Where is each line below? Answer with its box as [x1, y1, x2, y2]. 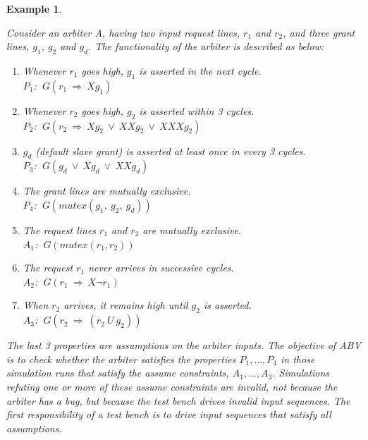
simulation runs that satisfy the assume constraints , [6, 365, 229, 380]
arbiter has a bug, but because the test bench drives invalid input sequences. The [6, 393, 350, 408]
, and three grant [283, 25, 355, 39]
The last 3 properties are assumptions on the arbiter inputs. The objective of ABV [6, 338, 361, 353]
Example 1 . [6, 1, 62, 16]
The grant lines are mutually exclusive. [23, 183, 191, 198]
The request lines [23, 222, 97, 237]
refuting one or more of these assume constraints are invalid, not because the [6, 379, 338, 393]
